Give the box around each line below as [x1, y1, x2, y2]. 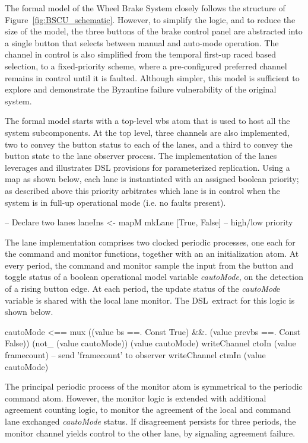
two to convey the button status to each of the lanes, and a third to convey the [5, 138, 293, 150]
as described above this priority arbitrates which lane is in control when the [5, 184, 280, 196]
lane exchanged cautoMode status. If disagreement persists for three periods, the [5, 415, 296, 427]
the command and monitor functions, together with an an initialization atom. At [5, 247, 299, 260]
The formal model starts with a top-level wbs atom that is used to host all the [5, 114, 290, 127]
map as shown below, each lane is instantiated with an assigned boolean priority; [5, 173, 299, 185]
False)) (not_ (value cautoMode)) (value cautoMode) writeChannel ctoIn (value [5, 337, 296, 349]
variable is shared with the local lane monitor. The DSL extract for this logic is [5, 294, 295, 306]
